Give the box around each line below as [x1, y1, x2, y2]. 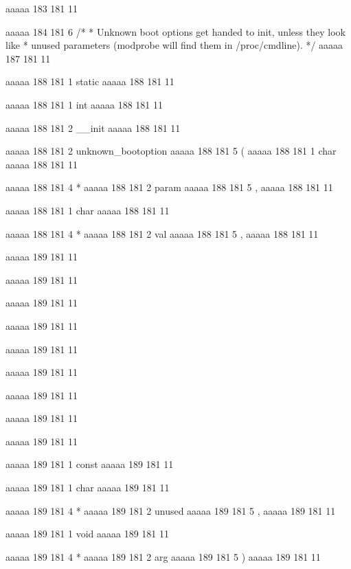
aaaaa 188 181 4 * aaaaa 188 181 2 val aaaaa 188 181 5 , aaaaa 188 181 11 [5, 226, 319, 241]
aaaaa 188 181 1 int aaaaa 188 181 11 [5, 97, 163, 111]
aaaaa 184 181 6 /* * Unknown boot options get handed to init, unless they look [5, 24, 346, 38]
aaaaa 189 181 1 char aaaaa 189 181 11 [5, 480, 170, 495]
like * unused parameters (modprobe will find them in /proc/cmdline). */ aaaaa [5, 38, 343, 52]
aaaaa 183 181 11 [5, 1, 78, 15]
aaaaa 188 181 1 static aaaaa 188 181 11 [5, 74, 174, 89]
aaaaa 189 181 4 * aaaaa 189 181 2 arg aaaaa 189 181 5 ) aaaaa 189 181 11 [5, 549, 321, 564]
